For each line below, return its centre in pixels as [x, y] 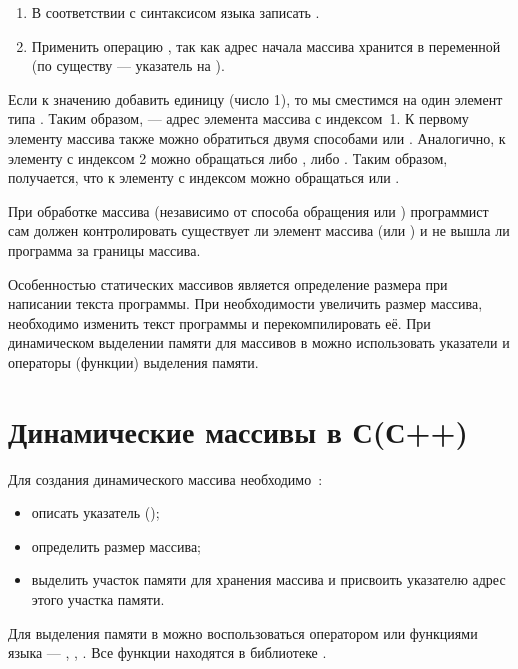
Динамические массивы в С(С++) [238, 430]
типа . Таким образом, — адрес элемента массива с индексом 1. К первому [238, 118]
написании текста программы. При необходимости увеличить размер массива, [245, 303]
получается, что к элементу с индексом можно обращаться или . [204, 177]
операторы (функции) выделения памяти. [133, 361]
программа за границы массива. [104, 249]
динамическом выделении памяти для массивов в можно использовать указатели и [259, 342]
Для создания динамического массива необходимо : [165, 478]
